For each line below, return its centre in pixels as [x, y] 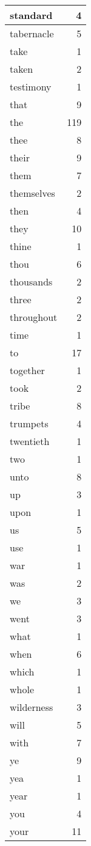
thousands [31, 281]
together [27, 370]
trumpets [29, 423]
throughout [34, 317]
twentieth [30, 441]
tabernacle [32, 33]
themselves [32, 193]
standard [31, 15]
